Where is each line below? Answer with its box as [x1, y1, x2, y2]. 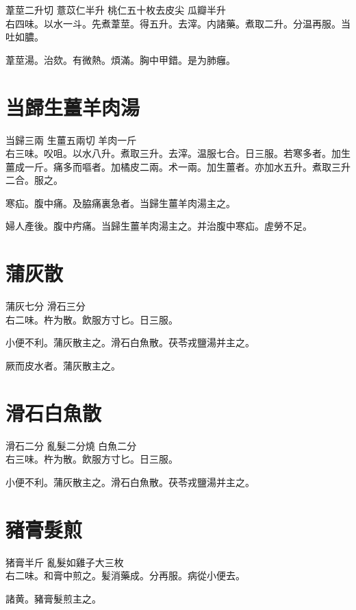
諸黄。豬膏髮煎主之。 [5, 591, 101, 605]
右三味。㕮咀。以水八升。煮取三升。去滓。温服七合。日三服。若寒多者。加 [5, 146, 341, 160]
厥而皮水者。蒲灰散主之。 [5, 358, 120, 372]
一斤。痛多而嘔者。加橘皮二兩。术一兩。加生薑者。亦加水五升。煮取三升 [24, 159, 351, 173]
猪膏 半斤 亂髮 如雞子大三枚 [5, 554, 124, 569]
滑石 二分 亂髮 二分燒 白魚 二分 [5, 438, 137, 452]
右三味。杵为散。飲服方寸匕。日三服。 [5, 452, 178, 466]
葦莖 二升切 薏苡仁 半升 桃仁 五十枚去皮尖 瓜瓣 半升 [5, 3, 227, 16]
